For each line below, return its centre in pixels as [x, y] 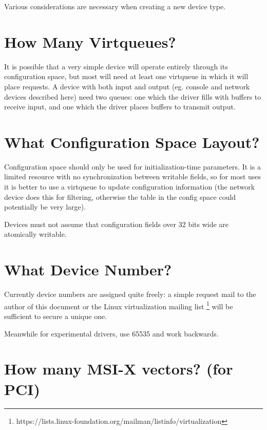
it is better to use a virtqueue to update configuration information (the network [130, 186]
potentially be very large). [45, 207]
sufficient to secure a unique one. [56, 316]
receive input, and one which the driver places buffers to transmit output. [120, 107]
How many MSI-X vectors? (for [119, 369]
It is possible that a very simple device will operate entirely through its [116, 66]
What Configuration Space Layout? [132, 142]
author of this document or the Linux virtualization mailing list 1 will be [119, 305]
